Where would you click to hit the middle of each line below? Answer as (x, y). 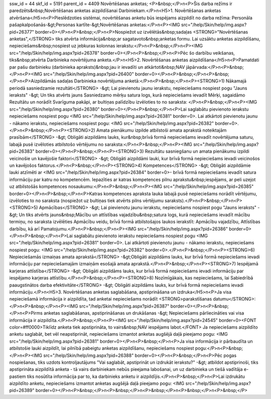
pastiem (18, 376)
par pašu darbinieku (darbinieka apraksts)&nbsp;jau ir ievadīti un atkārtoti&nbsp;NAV (97, 67)
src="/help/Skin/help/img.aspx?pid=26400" (89, 74)
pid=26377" (22, 32)
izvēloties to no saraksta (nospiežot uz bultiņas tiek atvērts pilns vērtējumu (87, 201)
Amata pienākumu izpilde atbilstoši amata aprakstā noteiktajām (161, 130)
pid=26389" (22, 390)
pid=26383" (22, 151)
